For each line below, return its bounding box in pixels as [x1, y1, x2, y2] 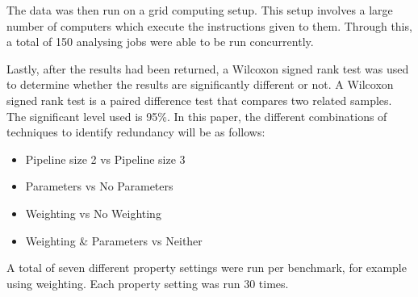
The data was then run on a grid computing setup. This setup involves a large [6, 2, 393, 18]
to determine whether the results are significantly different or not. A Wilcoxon [6, 76, 394, 93]
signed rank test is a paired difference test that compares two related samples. [6, 91, 392, 108]
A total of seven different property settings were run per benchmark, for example [6, 259, 407, 276]
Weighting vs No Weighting [25, 204, 161, 221]
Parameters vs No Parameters [25, 178, 173, 195]
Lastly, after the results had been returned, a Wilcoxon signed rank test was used [6, 60, 409, 77]
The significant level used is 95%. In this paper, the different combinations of [6, 107, 387, 124]
